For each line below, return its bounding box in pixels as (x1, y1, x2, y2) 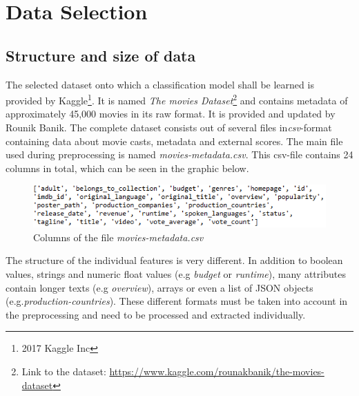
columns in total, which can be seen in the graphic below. (6, 160, 249, 175)
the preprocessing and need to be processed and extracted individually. (6, 307, 306, 321)
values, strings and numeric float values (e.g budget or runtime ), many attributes (6, 267, 346, 281)
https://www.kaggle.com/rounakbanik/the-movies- (109, 364, 324, 378)
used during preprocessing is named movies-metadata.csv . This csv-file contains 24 (6, 147, 353, 162)
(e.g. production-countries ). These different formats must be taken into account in (6, 294, 348, 308)
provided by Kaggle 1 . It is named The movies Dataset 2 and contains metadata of (6, 91, 348, 107)
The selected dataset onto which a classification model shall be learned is (6, 77, 314, 91)
